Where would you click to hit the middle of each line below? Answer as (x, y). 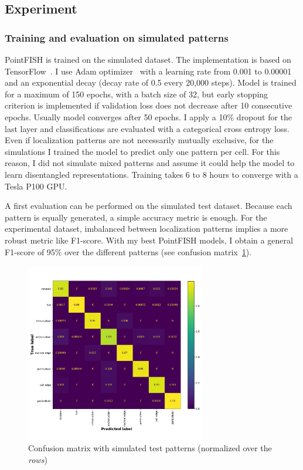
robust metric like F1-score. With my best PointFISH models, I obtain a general (149, 240)
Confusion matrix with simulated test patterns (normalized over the (150, 448)
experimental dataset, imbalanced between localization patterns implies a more (147, 229)
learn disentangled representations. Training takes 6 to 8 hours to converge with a (151, 174)
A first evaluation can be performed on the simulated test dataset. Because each (149, 206)
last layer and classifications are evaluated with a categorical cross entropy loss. (147, 128)
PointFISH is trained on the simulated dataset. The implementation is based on (148, 59)
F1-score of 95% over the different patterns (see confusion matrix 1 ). (128, 251)
